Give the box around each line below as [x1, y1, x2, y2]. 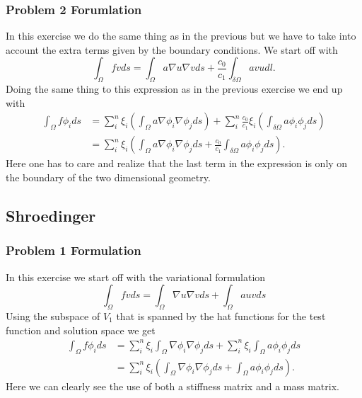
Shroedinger [6, 205, 96, 227]
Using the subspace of [6, 309, 100, 324]
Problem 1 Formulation [6, 241, 141, 259]
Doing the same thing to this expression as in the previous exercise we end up [6, 81, 343, 96]
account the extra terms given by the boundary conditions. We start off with [6, 42, 338, 57]
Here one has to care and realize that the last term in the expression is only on [6, 156, 348, 171]
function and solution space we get [6, 322, 156, 337]
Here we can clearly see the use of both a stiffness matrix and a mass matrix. [6, 378, 339, 393]
